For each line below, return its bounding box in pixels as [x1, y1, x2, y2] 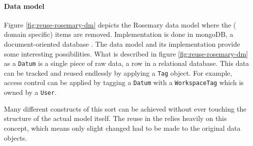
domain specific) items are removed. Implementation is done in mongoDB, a [4, 29, 233, 39]
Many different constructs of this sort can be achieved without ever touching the [4, 103, 247, 114]
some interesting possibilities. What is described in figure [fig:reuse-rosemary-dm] [4, 48, 248, 58]
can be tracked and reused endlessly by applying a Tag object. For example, [4, 67, 232, 78]
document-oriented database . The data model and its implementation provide [4, 38, 240, 49]
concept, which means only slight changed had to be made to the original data [4, 122, 241, 133]
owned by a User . [4, 87, 57, 97]
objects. [4, 132, 27, 143]
